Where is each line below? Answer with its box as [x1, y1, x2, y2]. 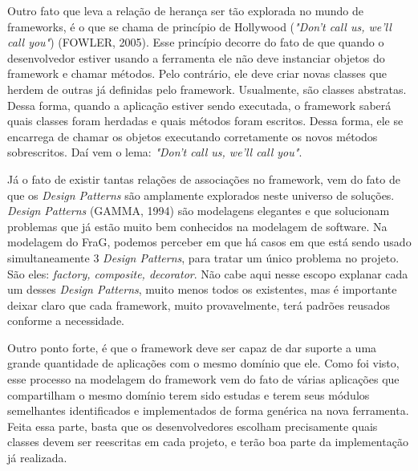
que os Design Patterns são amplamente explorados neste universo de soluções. [7, 186, 395, 203]
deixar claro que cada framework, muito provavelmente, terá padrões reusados [7, 296, 390, 313]
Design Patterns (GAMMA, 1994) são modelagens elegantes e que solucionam [7, 202, 390, 219]
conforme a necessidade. [7, 312, 125, 329]
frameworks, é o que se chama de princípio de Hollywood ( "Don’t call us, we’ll [7, 18, 392, 35]
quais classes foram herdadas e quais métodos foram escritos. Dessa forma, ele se [7, 112, 404, 129]
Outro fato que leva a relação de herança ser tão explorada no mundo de [7, 2, 363, 18]
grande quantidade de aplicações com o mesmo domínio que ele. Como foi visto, [7, 355, 400, 372]
